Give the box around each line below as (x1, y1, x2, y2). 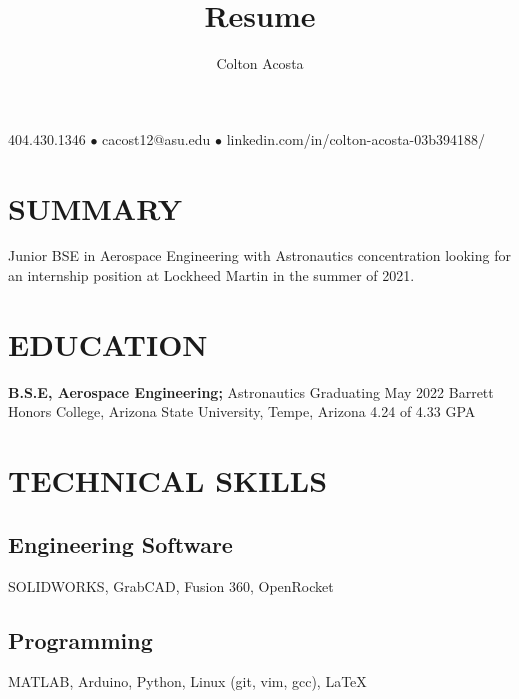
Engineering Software (8, 528, 233, 559)
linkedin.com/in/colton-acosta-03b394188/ (226, 128, 486, 149)
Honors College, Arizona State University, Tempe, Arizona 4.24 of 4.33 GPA (8, 401, 476, 422)
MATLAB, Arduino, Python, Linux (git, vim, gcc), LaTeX (8, 671, 367, 692)
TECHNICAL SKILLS (8, 460, 328, 501)
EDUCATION (8, 323, 208, 364)
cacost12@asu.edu (102, 128, 211, 149)
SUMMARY (8, 187, 182, 228)
